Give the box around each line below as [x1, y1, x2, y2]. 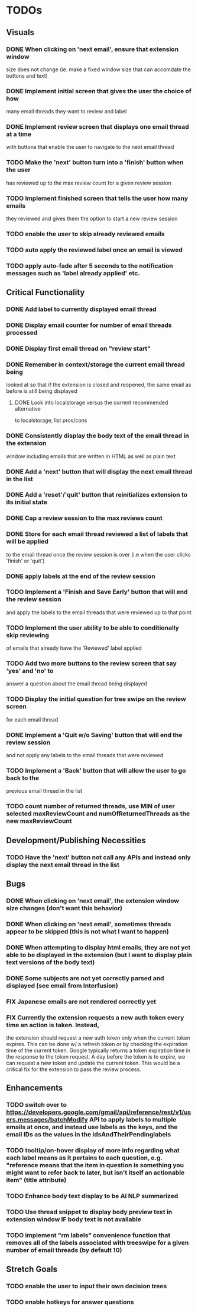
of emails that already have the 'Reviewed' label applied [6, 644, 142, 652]
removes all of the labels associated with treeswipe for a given [6, 1238, 189, 1247]
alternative [14, 405, 41, 412]
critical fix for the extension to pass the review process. [6, 1066, 142, 1073]
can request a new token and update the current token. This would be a [6, 1059, 180, 1066]
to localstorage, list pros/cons [14, 417, 87, 424]
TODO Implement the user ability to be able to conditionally [6, 624, 179, 632]
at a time [6, 130, 31, 138]
